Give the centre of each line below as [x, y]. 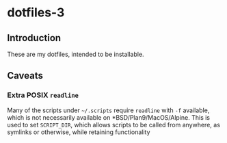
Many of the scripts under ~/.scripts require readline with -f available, [108, 110]
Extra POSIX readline [43, 95]
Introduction [34, 38]
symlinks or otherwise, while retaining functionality [79, 132]
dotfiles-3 [36, 13]
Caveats [25, 76]
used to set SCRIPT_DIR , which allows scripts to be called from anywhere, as [114, 125]
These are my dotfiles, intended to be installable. [76, 54]
